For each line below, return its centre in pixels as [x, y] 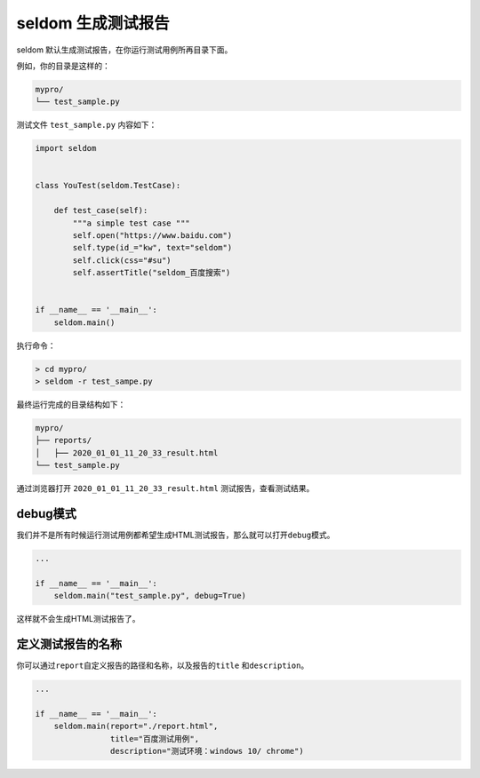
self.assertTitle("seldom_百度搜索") [152, 273]
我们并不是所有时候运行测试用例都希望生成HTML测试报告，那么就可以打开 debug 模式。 [176, 535]
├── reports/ [64, 441]
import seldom [66, 148]
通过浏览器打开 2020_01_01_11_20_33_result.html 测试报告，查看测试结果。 [165, 488]
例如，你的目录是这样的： [63, 66]
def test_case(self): [101, 210]
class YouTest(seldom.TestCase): [108, 186]
